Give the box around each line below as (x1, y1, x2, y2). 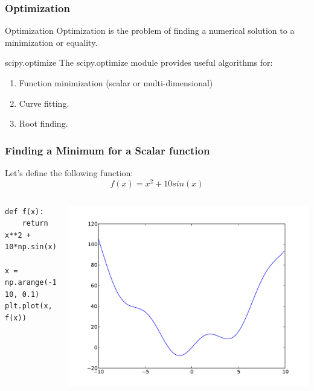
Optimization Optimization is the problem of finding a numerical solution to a (5, 24, 295, 37)
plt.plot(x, (5, 302, 53, 311)
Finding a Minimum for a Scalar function (5, 142, 210, 157)
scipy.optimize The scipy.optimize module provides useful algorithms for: (5, 56, 273, 69)
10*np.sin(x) (5, 243, 57, 252)
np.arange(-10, (5, 278, 66, 287)
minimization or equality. (5, 36, 98, 48)
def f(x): (5, 207, 44, 216)
